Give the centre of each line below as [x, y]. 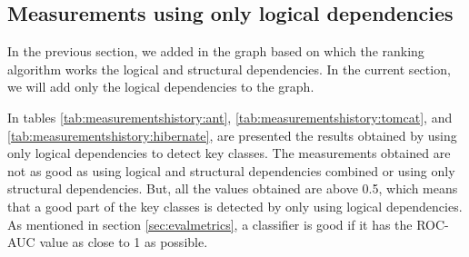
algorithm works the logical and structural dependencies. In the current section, [229, 69]
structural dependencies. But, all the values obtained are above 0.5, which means [233, 188]
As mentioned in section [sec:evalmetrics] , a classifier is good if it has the [210, 224]
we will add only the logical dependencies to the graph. [161, 87]
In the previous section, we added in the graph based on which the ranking [216, 51]
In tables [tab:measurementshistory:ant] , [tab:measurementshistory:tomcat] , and [230, 117]
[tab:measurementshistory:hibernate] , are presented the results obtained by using [232, 135]
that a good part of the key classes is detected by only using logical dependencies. [235, 206]
